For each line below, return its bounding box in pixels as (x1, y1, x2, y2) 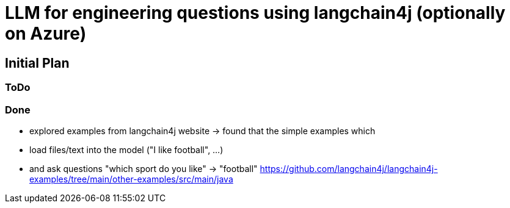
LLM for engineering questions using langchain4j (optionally (5, 2, 506, 23)
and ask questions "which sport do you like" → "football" (29, 163, 258, 174)
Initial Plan (5, 55, 70, 71)
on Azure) (5, 23, 87, 44)
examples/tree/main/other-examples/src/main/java (29, 173, 233, 184)
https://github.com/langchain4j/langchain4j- (260, 163, 438, 174)
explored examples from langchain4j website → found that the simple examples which (29, 125, 376, 136)
